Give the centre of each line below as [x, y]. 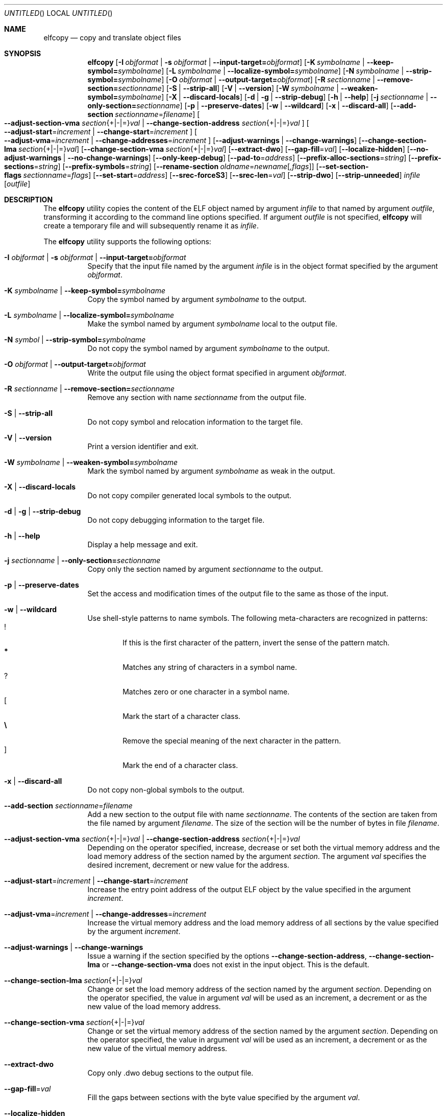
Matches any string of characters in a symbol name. [210, 667]
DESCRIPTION [29, 200]
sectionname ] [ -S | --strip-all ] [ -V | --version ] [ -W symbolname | [228, 88]
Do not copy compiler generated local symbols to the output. [190, 495]
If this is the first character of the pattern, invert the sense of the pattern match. [256, 643]
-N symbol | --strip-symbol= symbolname [75, 340]
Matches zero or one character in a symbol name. [206, 692]
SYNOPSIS [23, 53]
